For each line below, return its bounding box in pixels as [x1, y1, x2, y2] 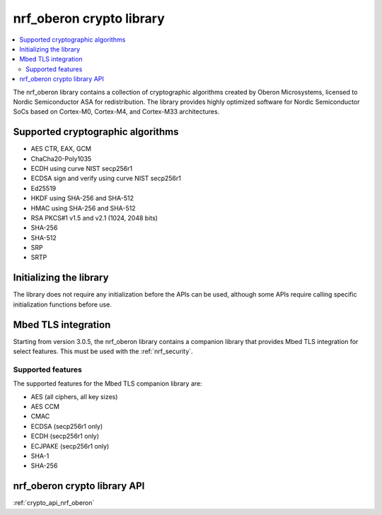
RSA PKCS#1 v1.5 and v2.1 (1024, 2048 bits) [30, 213, 158, 222]
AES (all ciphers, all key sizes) [30, 392, 118, 401]
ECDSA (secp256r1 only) [30, 422, 103, 430]
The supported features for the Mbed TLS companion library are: [13, 379, 203, 388]
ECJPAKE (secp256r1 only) [30, 442, 110, 450]
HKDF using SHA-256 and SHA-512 [30, 194, 134, 203]
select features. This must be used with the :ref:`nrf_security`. [13, 347, 194, 356]
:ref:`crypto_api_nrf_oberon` [13, 499, 95, 507]
